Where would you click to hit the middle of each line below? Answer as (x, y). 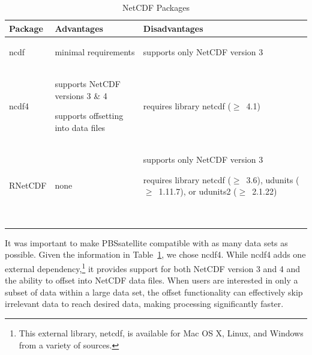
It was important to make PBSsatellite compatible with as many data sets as (146, 242)
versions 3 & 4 (81, 95)
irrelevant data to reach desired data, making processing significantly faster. (144, 304)
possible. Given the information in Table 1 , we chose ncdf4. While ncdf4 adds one (155, 254)
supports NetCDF (88, 84)
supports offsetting (89, 116)
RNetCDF (28, 185)
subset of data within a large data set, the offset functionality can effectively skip (154, 292)
